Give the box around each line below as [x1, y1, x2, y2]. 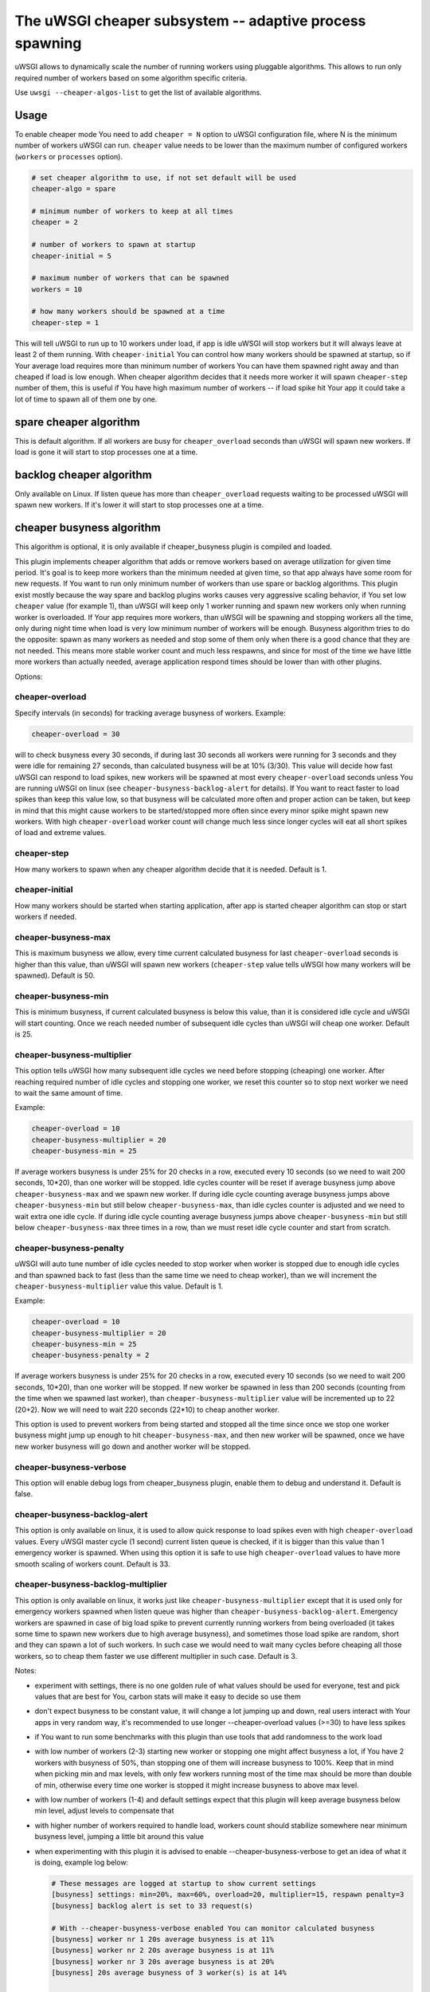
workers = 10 [31, 284, 83, 294]
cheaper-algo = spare [31, 184, 116, 194]
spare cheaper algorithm [14, 415, 140, 429]
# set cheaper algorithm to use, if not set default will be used [31, 173, 296, 182]
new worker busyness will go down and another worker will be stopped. [14, 1441, 251, 1451]
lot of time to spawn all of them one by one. [14, 394, 158, 404]
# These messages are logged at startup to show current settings [51, 1879, 316, 1888]
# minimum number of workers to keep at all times [31, 206, 234, 215]
